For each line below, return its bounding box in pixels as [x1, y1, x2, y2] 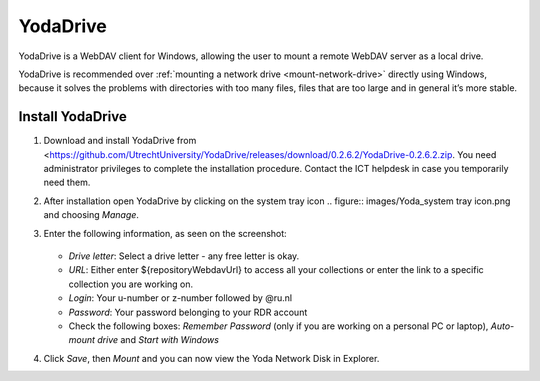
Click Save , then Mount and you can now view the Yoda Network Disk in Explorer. [43, 352, 380, 364]
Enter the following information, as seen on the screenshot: [43, 227, 287, 239]
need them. [43, 176, 91, 189]
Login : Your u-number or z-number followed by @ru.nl [68, 292, 293, 304]
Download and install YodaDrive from [43, 135, 197, 147]
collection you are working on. [68, 278, 194, 290]
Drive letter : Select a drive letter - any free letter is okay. [68, 250, 300, 262]
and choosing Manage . [43, 209, 140, 221]
